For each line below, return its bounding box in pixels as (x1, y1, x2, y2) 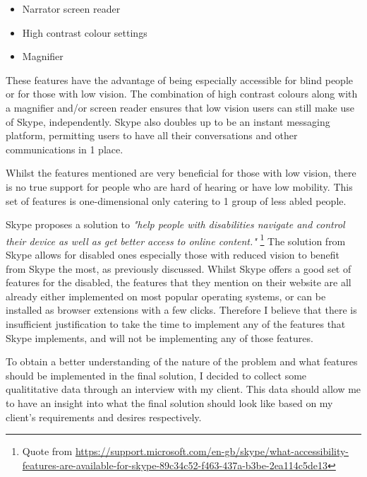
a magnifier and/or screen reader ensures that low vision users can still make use (6, 100, 354, 114)
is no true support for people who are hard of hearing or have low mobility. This (6, 179, 353, 194)
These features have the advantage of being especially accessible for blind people (6, 72, 353, 87)
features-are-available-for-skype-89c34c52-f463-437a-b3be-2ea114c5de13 (22, 457, 328, 472)
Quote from (22, 444, 73, 459)
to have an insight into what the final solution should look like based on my (6, 395, 333, 410)
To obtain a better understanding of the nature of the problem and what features (6, 354, 358, 369)
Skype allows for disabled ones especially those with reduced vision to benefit (6, 247, 340, 261)
